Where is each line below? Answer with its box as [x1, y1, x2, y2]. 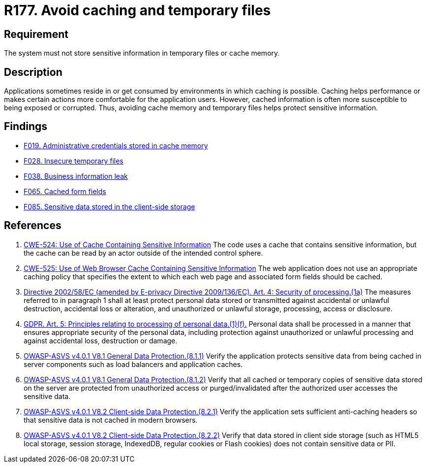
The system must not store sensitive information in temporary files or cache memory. [4, 49, 280, 58]
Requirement [4, 28, 69, 40]
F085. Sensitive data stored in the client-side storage [24, 202, 195, 211]
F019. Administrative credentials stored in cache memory [24, 141, 208, 150]
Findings [4, 120, 48, 133]
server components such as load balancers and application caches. [24, 360, 243, 368]
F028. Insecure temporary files [24, 156, 123, 165]
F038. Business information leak [24, 171, 128, 180]
